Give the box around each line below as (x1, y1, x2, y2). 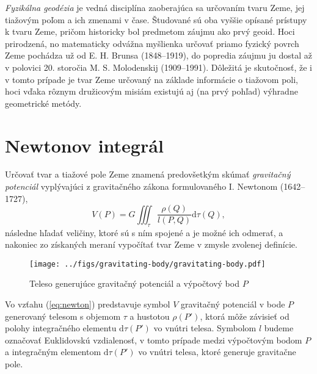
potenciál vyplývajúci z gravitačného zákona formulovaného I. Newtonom (5, 180, 278, 193)
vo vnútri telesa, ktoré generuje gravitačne (138, 345, 296, 358)
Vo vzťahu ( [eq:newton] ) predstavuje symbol (5, 297, 170, 310)
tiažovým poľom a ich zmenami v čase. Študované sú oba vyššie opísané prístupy (5, 13, 307, 26)
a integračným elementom (5, 345, 101, 358)
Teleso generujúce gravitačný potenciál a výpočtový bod (29, 277, 239, 290)
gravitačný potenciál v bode (181, 297, 285, 310)
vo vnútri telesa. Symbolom (153, 322, 257, 334)
